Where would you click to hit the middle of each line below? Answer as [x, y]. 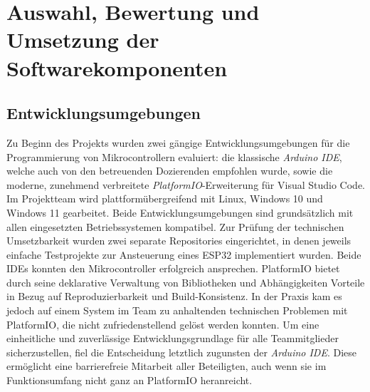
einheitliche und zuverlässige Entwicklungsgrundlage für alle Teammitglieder [173, 338]
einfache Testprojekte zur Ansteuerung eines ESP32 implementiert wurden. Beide [184, 254]
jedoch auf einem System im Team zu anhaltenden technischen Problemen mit [177, 310]
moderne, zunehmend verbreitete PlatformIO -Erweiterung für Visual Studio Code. [186, 184]
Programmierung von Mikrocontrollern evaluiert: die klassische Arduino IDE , [174, 156]
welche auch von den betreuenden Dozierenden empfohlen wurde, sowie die [170, 171]
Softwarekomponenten [117, 67]
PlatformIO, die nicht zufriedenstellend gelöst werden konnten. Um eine [163, 324]
